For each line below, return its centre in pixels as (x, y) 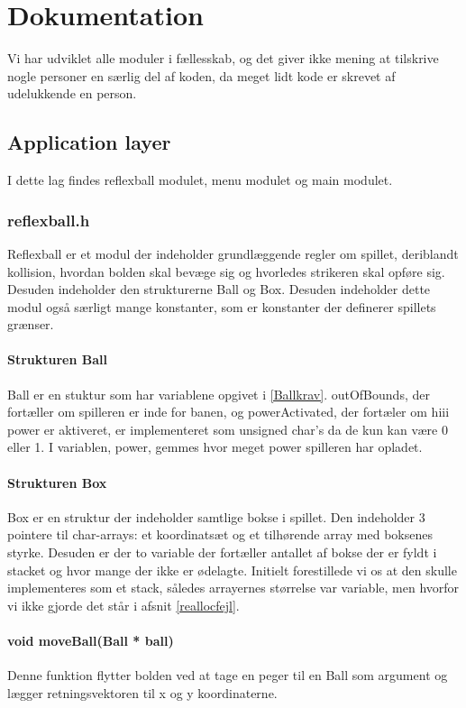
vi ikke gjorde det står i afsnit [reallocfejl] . (123, 605)
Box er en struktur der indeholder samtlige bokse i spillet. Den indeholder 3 (216, 516)
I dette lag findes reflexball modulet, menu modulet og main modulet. (200, 180)
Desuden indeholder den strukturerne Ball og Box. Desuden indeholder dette (219, 289)
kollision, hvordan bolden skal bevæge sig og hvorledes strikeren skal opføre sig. (226, 271)
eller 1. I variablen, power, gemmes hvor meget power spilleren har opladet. (215, 447)
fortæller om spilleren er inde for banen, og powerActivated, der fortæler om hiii (228, 412)
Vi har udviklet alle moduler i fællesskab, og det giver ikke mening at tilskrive (223, 58)
